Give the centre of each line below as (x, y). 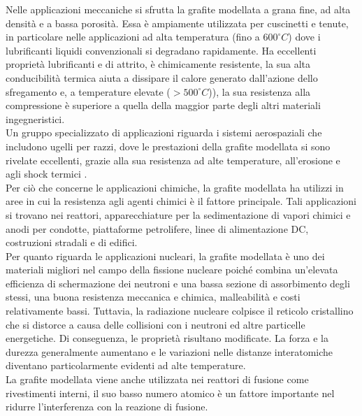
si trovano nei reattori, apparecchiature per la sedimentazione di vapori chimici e (178, 214)
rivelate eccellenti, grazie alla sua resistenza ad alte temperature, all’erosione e (173, 160)
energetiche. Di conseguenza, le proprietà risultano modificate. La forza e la (167, 338)
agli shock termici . (46, 174)
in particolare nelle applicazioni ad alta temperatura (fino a (133, 37)
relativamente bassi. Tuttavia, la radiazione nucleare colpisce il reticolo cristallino (180, 311)
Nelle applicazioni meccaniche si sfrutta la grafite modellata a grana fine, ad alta (178, 9)
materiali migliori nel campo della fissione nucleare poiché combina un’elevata (172, 270)
